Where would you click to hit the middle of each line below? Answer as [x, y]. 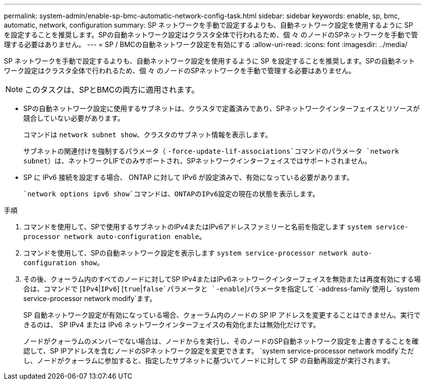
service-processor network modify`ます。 [90, 298]
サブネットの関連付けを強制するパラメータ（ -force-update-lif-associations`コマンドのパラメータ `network [211, 151]
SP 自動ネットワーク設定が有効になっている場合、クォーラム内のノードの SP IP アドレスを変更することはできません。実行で [222, 315]
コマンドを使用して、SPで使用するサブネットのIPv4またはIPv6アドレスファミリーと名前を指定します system [198, 227]
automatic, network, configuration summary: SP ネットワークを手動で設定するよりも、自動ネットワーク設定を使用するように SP [209, 25]
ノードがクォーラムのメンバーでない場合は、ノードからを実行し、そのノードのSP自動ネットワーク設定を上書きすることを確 [221, 341]
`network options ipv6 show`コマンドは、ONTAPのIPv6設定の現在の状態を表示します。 [172, 194]
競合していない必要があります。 [74, 118]
